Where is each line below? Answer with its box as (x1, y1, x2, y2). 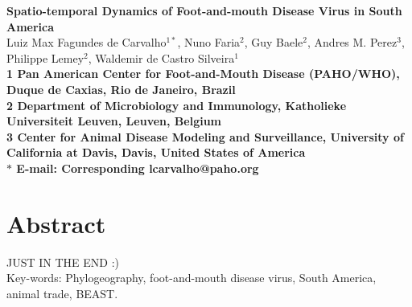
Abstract (6, 207, 106, 239)
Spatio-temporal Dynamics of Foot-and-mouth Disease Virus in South (6, 2, 402, 18)
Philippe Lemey (6, 49, 84, 66)
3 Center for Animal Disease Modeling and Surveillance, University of (6, 128, 404, 145)
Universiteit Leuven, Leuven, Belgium (6, 113, 222, 129)
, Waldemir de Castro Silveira (88, 49, 235, 66)
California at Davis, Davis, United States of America (6, 144, 306, 161)
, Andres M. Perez (307, 34, 398, 51)
